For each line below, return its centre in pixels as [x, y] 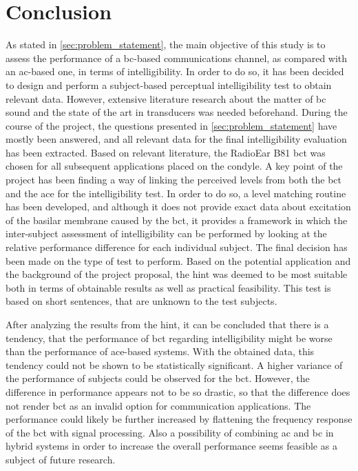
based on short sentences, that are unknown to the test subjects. [141, 301]
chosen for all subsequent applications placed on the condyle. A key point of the [174, 166]
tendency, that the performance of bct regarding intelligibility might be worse [169, 338]
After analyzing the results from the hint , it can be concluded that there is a [167, 324]
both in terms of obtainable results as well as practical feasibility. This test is [168, 287]
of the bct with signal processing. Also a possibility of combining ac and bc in [170, 432]
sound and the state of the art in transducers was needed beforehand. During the [177, 112]
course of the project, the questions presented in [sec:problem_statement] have [171, 125]
